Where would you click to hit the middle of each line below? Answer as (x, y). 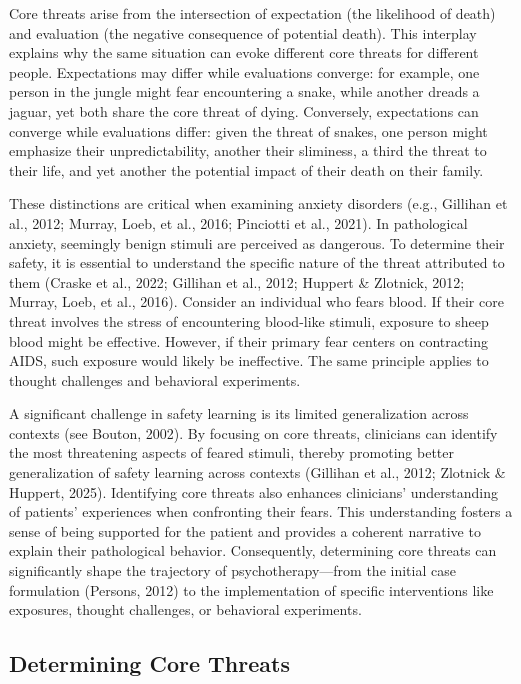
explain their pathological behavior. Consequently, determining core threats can (253, 550)
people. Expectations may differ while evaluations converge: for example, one (244, 71)
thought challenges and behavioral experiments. (155, 379)
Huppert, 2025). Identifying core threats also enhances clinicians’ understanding (254, 491)
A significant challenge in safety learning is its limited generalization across (239, 413)
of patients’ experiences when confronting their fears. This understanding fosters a (261, 511)
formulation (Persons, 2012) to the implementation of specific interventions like (251, 589)
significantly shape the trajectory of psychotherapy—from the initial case (232, 570)
